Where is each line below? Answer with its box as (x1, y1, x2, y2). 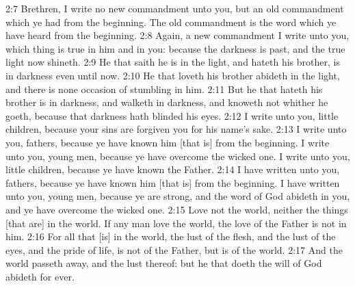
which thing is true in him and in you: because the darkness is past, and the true (5, 41, 345, 55)
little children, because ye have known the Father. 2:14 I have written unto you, (5, 162, 340, 177)
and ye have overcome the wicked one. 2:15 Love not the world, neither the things (5, 202, 348, 216)
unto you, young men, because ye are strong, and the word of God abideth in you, (5, 189, 350, 203)
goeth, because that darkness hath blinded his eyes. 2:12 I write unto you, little (5, 108, 339, 122)
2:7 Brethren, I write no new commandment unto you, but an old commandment (5, 1, 344, 15)
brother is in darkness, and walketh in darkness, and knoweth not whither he (5, 95, 328, 109)
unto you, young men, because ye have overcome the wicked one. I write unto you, (5, 148, 350, 163)
